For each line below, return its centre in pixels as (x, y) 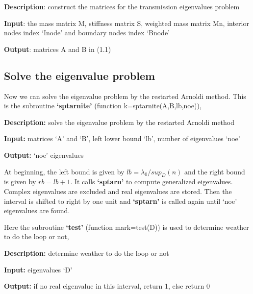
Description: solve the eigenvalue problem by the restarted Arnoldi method (119, 122)
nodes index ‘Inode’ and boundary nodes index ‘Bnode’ (87, 33)
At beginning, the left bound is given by (64, 171)
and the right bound (215, 171)
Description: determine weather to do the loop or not (87, 253)
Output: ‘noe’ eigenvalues (44, 155)
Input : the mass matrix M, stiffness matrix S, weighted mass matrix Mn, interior (126, 23)
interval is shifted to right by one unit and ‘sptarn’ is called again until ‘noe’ (121, 201)
